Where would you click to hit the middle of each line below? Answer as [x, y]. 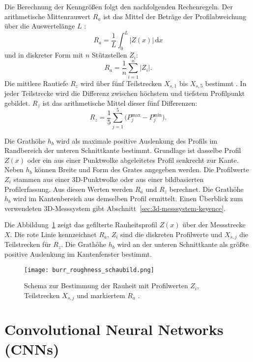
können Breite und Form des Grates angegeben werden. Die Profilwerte [142, 169]
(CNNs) [32, 348]
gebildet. [17, 103]
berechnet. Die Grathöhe [206, 189]
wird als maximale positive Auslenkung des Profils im [137, 140]
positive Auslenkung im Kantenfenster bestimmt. [78, 254]
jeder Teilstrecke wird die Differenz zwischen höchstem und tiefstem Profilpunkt [125, 93]
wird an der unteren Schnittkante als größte [183, 244]
